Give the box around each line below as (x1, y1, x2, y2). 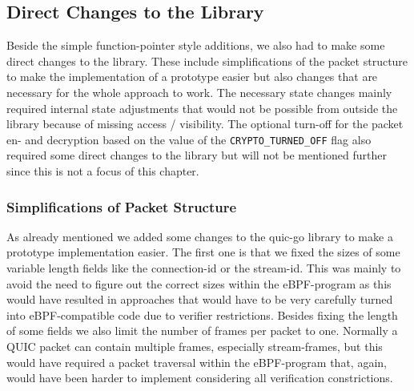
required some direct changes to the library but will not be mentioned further (6, 147, 387, 163)
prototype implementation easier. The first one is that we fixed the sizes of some (6, 244, 400, 260)
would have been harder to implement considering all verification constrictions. (6, 369, 393, 386)
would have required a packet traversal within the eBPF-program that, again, (6, 353, 387, 370)
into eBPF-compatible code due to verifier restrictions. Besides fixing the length (6, 306, 398, 323)
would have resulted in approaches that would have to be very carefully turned (6, 291, 393, 308)
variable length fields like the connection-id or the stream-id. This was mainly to (6, 260, 401, 276)
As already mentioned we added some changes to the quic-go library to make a (6, 228, 393, 244)
